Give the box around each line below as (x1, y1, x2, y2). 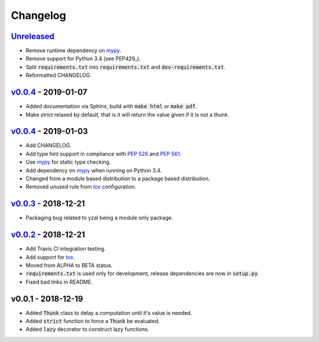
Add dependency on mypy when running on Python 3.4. (25, 167, 162, 174)
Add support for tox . (25, 253, 75, 260)
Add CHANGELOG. (25, 142, 72, 149)
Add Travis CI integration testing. (25, 245, 106, 252)
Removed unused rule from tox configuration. (25, 183, 136, 190)
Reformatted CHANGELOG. (25, 71, 92, 79)
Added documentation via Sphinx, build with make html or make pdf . (25, 103, 197, 110)
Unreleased (11, 31, 55, 41)
